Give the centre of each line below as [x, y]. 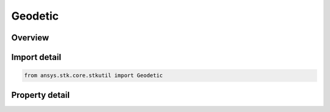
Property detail [41, 95]
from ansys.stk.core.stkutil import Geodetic [94, 76]
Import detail [36, 57]
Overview [30, 38]
